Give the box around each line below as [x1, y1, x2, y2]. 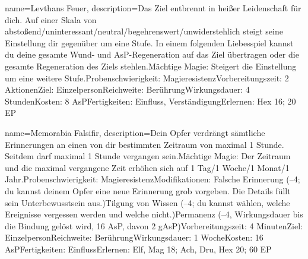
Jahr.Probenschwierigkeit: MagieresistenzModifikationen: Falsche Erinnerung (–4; [5, 173, 300, 185]
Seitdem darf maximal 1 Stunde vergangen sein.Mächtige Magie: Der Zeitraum [5, 150, 291, 162]
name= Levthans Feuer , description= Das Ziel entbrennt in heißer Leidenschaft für [5, 2, 301, 14]
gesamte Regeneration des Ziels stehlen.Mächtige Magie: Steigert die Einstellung [5, 59, 297, 72]
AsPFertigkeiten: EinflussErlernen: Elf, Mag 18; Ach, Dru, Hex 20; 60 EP [5, 242, 272, 255]
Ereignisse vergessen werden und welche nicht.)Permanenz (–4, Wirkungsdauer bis [5, 208, 303, 220]
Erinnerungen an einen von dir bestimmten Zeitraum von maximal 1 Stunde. [5, 138, 284, 150]
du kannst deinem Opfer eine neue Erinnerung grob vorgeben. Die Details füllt [5, 184, 291, 197]
